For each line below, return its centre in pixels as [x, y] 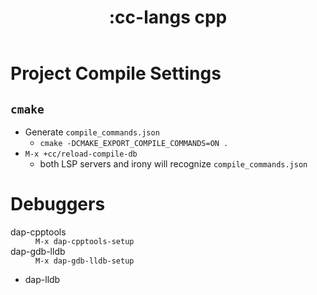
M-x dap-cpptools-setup [85, 241]
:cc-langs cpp [168, 17]
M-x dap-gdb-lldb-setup [85, 261]
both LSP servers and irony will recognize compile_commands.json [173, 164]
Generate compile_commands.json [92, 132]
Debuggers [58, 204]
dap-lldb [42, 279]
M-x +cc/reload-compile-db [81, 154]
